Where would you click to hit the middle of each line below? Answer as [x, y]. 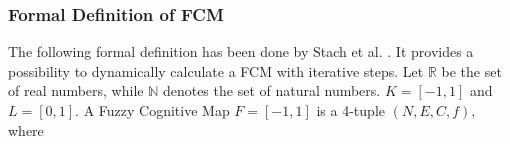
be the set [471, 70]
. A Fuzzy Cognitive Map [152, 110]
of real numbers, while [76, 90]
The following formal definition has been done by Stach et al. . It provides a [241, 51]
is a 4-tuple [350, 110]
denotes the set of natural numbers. [271, 90]
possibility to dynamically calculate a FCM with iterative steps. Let [216, 70]
